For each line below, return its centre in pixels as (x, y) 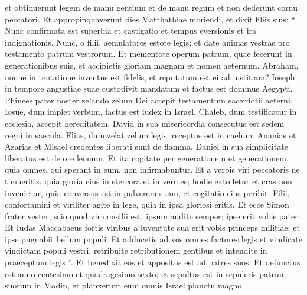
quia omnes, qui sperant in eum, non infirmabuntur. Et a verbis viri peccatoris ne (152, 169)
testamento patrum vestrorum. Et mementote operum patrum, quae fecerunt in (148, 54)
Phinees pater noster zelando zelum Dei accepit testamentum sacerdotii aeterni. (149, 100)
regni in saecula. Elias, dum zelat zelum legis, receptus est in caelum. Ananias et (151, 134)
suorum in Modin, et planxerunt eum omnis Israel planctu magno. (125, 285)
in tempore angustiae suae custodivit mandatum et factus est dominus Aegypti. (149, 88)
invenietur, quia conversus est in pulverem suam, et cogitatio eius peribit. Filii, (147, 192)
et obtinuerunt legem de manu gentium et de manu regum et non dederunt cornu (151, 7)
